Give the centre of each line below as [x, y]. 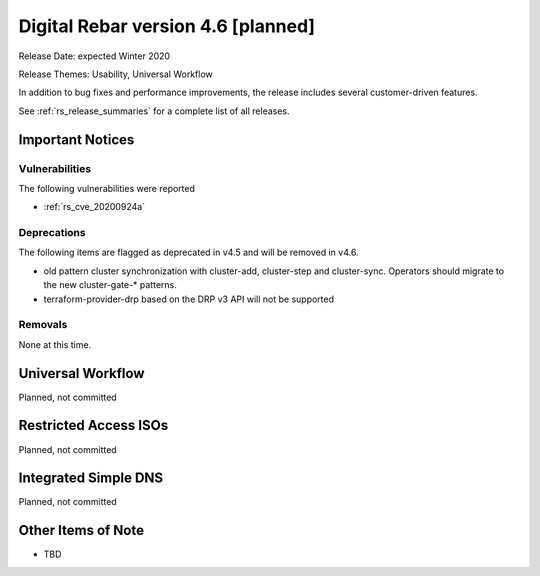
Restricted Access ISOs [93, 425]
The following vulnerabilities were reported [106, 188]
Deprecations [52, 233]
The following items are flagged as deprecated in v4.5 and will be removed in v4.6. [188, 252]
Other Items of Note [81, 530]
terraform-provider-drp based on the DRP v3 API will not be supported [189, 299]
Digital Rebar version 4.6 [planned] [166, 26]
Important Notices [76, 139]
